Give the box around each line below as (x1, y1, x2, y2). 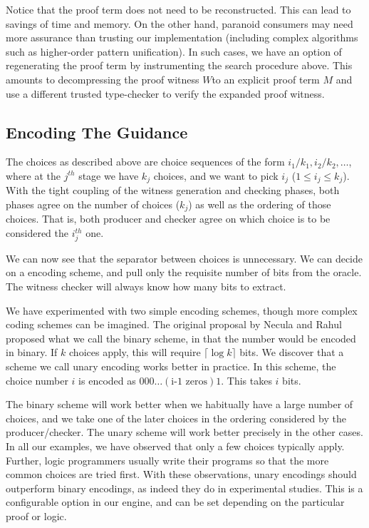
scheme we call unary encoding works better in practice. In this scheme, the (6, 358, 336, 373)
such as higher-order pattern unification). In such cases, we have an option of (6, 44, 342, 59)
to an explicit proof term (212, 71, 320, 86)
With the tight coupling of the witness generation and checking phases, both (6, 183, 340, 198)
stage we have (78, 168, 139, 183)
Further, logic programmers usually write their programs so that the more (6, 452, 329, 467)
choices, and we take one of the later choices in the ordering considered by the (6, 410, 346, 425)
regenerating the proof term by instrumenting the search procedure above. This (6, 58, 353, 73)
